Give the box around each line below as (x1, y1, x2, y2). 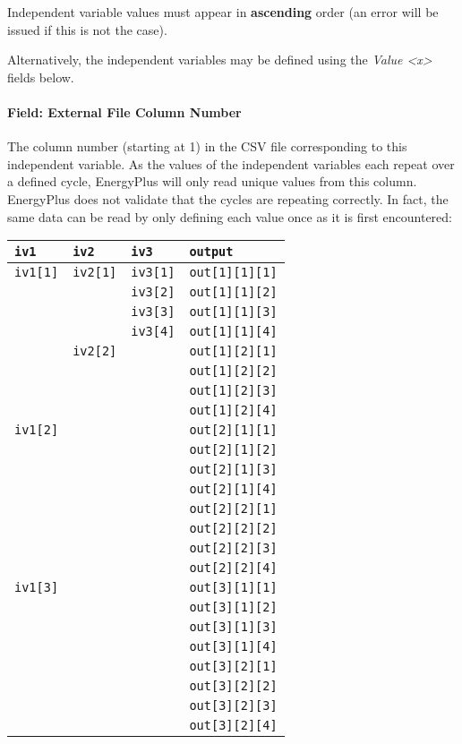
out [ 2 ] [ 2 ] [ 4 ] (189, 560, 278, 576)
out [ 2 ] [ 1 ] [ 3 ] (189, 462, 278, 477)
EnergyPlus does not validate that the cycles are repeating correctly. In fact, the (7, 189, 449, 208)
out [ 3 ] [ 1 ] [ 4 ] (189, 639, 278, 654)
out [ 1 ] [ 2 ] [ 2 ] (189, 363, 278, 379)
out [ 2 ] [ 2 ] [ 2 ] (189, 521, 278, 536)
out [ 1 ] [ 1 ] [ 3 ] (189, 304, 278, 320)
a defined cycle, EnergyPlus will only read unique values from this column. (7, 172, 417, 191)
